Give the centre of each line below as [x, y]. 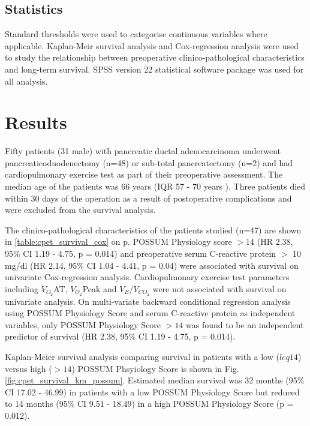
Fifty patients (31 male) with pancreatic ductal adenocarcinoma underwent [143, 151]
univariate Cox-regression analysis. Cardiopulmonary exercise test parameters [147, 277]
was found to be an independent [245, 324]
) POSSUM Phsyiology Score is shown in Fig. [155, 368]
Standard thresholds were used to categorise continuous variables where [136, 34]
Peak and [100, 288]
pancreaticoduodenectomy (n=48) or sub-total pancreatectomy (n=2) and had [149, 162]
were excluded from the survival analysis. [80, 210]
